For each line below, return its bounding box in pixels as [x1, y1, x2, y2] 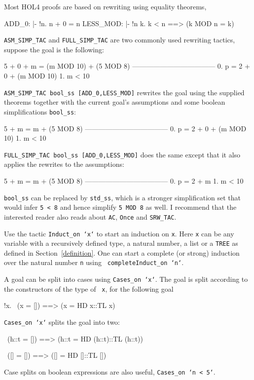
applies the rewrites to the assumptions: [4, 159, 124, 169]
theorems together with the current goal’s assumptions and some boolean [4, 97, 225, 107]
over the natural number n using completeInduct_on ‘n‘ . [4, 257, 184, 267]
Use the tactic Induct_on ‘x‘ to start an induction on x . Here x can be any [4, 228, 234, 238]
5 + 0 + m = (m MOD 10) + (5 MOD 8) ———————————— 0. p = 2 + [4, 61, 250, 71]
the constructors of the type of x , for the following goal [4, 283, 174, 294]
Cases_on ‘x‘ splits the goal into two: [4, 317, 120, 327]
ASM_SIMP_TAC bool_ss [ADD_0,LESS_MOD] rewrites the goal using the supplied [4, 87, 245, 97]
